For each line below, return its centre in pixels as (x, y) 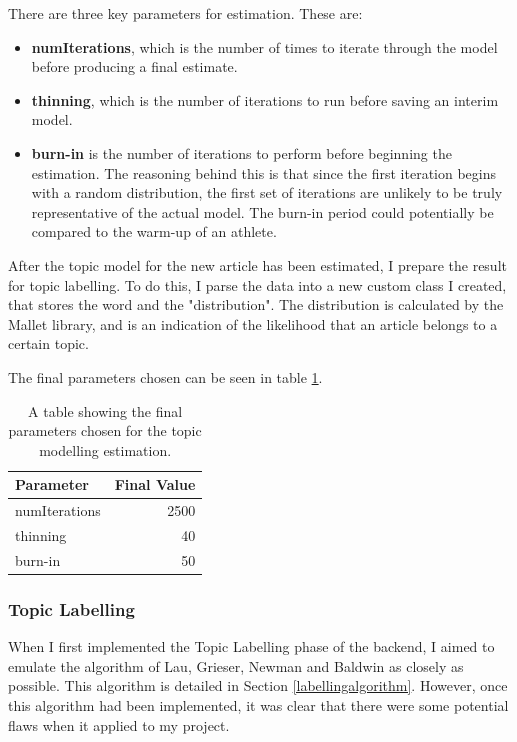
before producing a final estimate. (134, 66)
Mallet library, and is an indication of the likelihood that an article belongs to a (253, 323)
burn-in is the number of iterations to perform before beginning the (241, 152)
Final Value (155, 484)
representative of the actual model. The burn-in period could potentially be (262, 211)
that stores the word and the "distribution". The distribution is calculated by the (256, 304)
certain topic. (48, 343)
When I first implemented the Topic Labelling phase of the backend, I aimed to (251, 646)
